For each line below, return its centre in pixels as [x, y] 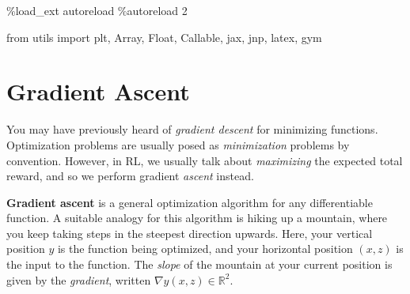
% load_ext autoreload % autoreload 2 [97, 10]
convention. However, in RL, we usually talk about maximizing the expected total [205, 160]
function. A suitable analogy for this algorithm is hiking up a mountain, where [197, 218]
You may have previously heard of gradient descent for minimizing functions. [192, 129]
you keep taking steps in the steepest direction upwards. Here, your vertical [190, 233]
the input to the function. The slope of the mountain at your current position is [199, 264]
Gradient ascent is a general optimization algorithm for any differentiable [190, 202]
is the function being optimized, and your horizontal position [205, 249]
